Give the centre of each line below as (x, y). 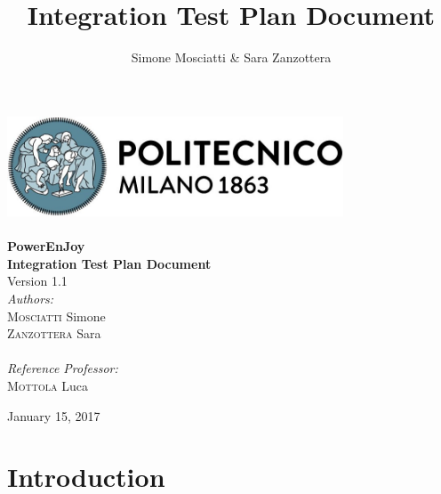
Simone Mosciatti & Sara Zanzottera (231, 57)
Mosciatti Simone (56, 316)
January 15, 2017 (54, 415)
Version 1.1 (37, 281)
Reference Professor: (63, 368)
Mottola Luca (48, 386)
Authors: (31, 299)
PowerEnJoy (46, 246)
